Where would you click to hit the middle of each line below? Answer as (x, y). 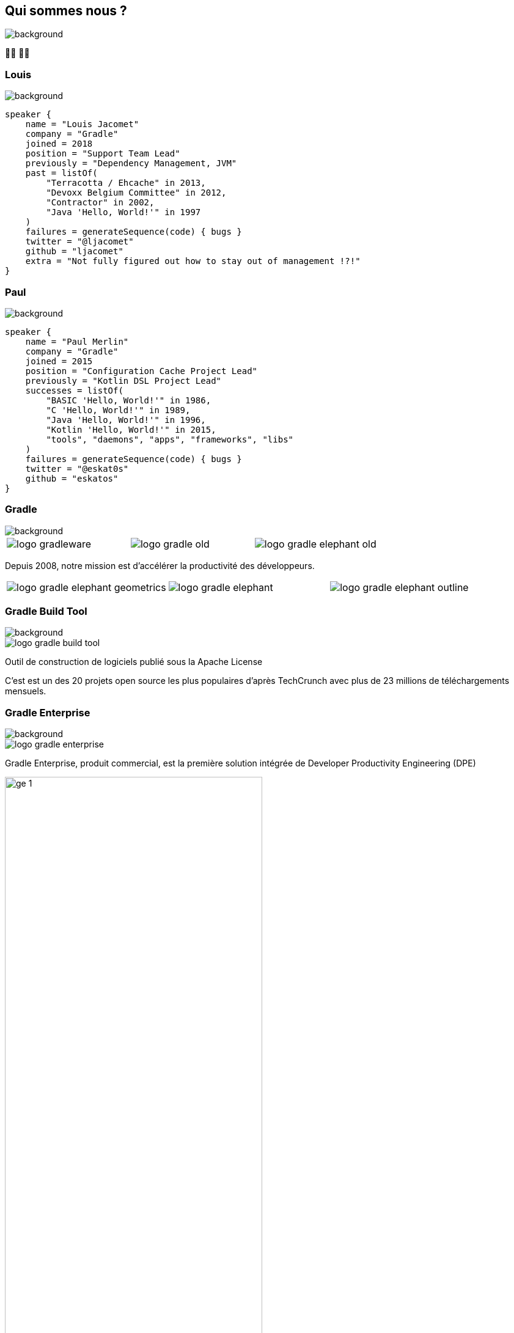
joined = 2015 (59, 361)
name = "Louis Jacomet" (82, 124)
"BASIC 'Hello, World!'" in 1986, (129, 400)
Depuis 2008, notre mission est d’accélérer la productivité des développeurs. (160, 565)
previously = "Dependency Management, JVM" (131, 163)
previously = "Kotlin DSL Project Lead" (123, 380)
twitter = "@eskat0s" (77, 468)
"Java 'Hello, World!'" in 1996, (126, 420)
